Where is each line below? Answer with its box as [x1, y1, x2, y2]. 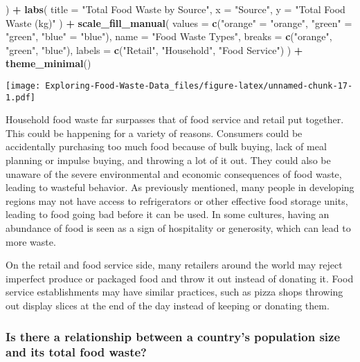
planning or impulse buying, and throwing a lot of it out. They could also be [6, 153, 331, 168]
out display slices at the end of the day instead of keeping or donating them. [6, 298, 330, 312]
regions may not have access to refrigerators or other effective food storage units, [6, 193, 348, 208]
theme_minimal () [6, 56, 91, 71]
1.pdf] [6, 92, 35, 102]
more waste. [6, 234, 56, 248]
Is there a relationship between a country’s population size [6, 327, 341, 345]
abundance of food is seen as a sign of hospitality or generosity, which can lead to [6, 221, 351, 235]
